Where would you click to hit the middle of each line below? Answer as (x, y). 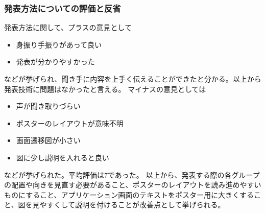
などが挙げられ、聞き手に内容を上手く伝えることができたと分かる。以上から (133, 79)
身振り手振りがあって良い (59, 44)
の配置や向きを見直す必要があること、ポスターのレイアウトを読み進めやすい (133, 185)
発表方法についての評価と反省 (63, 8)
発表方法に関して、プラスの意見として (68, 27)
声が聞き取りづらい (48, 106)
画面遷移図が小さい (48, 140)
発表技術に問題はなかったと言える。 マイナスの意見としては (105, 89)
